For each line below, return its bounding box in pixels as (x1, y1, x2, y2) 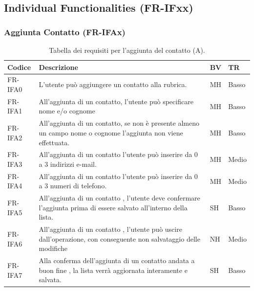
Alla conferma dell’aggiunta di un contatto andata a (39, 255, 195, 266)
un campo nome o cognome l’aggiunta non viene (39, 127, 183, 137)
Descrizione (39, 62, 78, 72)
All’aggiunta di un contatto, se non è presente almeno (39, 118, 199, 128)
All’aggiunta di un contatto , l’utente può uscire (39, 224, 182, 234)
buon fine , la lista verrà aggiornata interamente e (39, 265, 188, 275)
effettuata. (39, 137, 70, 147)
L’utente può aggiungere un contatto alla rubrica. (39, 79, 187, 90)
